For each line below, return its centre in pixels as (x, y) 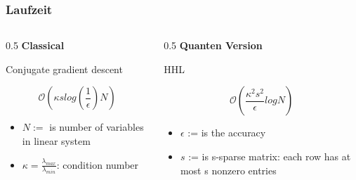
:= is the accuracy (227, 133)
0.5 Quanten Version (213, 45)
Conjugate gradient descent (64, 69)
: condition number (98, 164)
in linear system (56, 141)
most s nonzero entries (228, 170)
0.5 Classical (35, 45)
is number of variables (97, 127)
